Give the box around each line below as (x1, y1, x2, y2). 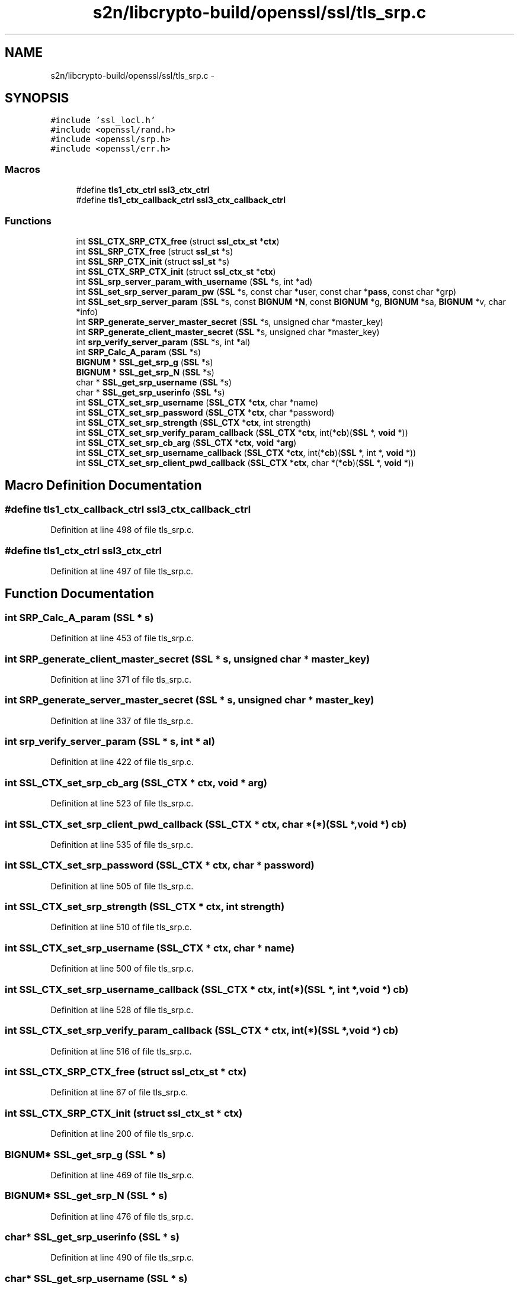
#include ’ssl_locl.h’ (50, 115, 156, 126)
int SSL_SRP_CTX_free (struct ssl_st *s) (76, 246, 233, 256)
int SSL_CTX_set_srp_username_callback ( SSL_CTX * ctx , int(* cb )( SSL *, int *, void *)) (76, 447, 417, 458)
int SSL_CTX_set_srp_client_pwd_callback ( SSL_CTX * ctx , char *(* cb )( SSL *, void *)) (76, 457, 414, 468)
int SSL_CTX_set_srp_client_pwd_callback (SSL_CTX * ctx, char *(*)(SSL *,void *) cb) (5, 818, 407, 830)
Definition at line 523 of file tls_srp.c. (50, 798, 194, 809)
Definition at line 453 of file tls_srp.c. (50, 633, 194, 644)
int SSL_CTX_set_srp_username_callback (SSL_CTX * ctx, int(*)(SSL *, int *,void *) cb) (5, 983, 409, 995)
